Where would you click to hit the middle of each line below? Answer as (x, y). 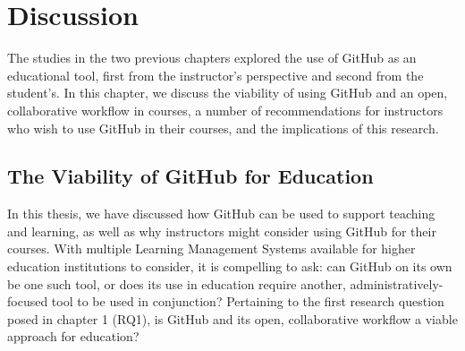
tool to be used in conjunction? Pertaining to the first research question (248, 301)
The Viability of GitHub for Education (190, 176)
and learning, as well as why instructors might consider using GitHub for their (222, 231)
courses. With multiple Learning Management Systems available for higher (211, 248)
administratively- (397, 283)
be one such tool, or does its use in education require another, (177, 283)
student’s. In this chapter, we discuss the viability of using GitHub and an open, (228, 93)
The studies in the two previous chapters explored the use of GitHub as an (212, 58)
